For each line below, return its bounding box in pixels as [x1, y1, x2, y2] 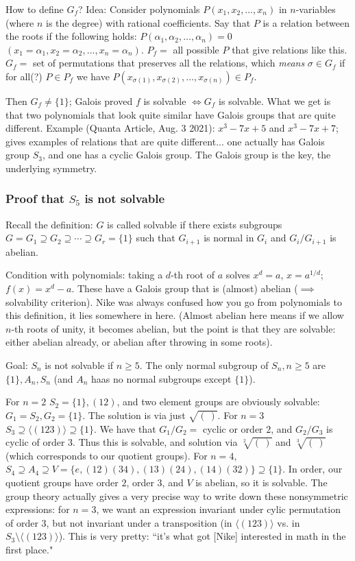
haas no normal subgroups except [91, 371, 232, 385]
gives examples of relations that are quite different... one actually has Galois [5, 134, 325, 148]
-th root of [171, 267, 215, 282]
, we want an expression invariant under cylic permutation [96, 502, 341, 516]
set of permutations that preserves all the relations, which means [32, 56, 305, 70]
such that [136, 230, 175, 245]
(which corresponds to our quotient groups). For [5, 448, 208, 462]
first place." [5, 542, 53, 557]
